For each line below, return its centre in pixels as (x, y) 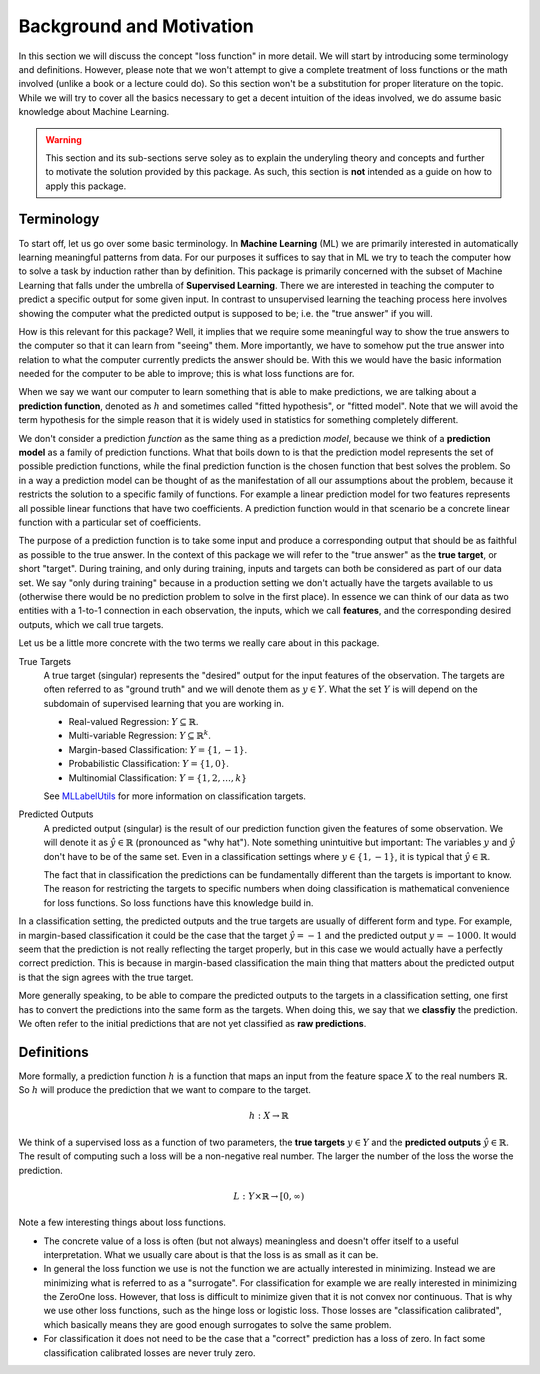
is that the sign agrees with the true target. (106, 977)
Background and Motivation (136, 26)
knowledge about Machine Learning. (94, 112)
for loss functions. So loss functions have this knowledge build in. (178, 902)
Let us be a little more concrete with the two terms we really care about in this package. (199, 643)
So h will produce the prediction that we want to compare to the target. (165, 1090)
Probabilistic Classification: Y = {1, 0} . (149, 764)
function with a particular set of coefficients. (110, 522)
